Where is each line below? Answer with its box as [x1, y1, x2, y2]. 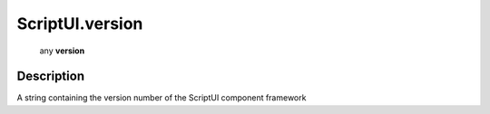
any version [39, 45, 85, 56]
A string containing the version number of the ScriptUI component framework [16, 92, 307, 103]
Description [16, 69, 85, 84]
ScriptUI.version [16, 14, 143, 33]
